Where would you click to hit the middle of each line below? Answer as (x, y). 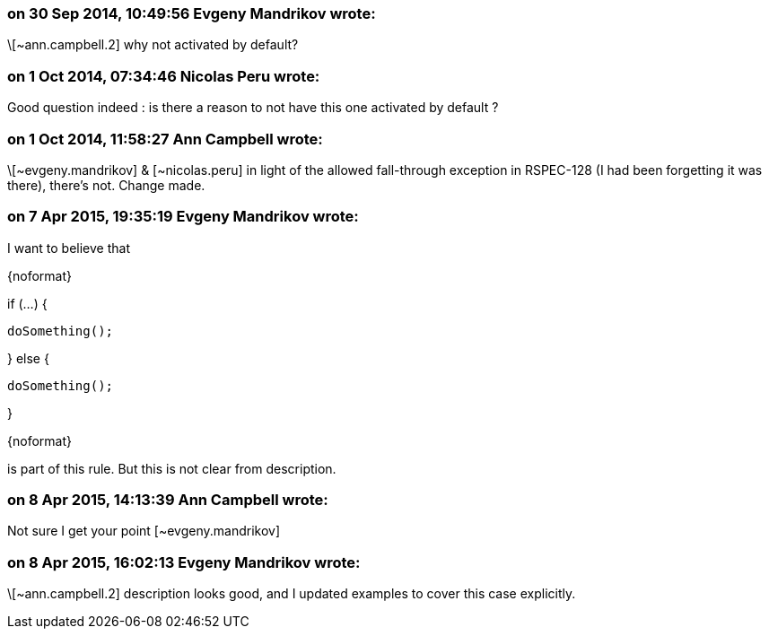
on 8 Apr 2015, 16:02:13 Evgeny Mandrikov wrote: (184, 562)
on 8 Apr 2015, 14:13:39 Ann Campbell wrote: (168, 500)
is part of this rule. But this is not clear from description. (172, 468)
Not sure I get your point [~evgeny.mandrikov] (144, 531)
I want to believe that (69, 248)
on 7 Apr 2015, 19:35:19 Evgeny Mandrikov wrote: (183, 217)
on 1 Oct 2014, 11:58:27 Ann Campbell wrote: (165, 139)
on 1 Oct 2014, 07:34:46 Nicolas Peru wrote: (164, 76)
